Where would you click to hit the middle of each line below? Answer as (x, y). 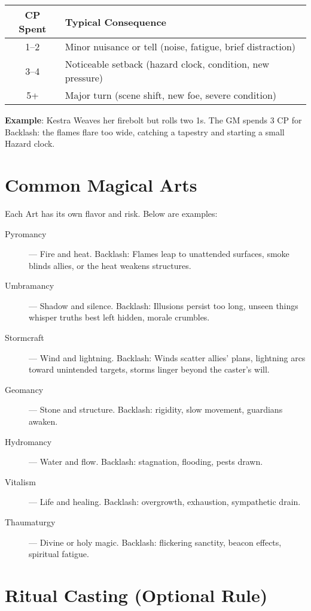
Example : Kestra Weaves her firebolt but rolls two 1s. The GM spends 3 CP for (153, 120)
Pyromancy (26, 233)
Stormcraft (25, 338)
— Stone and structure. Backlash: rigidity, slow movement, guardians (156, 409)
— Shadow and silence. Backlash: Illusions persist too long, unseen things (164, 305)
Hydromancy (28, 441)
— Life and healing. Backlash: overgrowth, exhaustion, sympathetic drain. (165, 502)
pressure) (84, 78)
